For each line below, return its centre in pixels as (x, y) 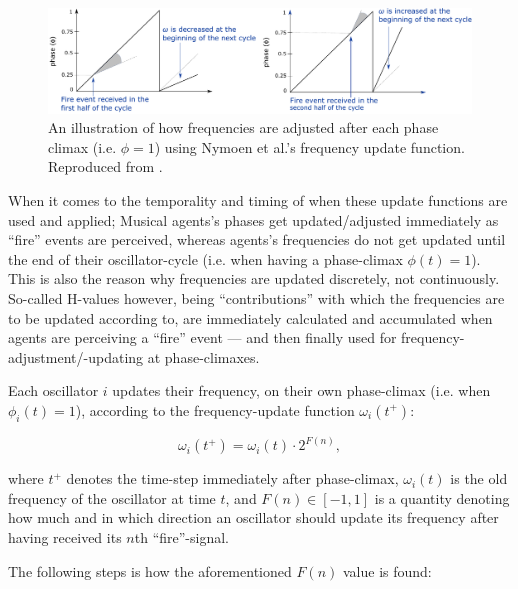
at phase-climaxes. (203, 356)
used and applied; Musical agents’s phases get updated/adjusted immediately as (253, 219)
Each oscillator (53, 390)
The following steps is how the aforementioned (150, 570)
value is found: (387, 570)
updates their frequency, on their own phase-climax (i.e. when (301, 390)
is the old (479, 478)
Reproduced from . (105, 166)
